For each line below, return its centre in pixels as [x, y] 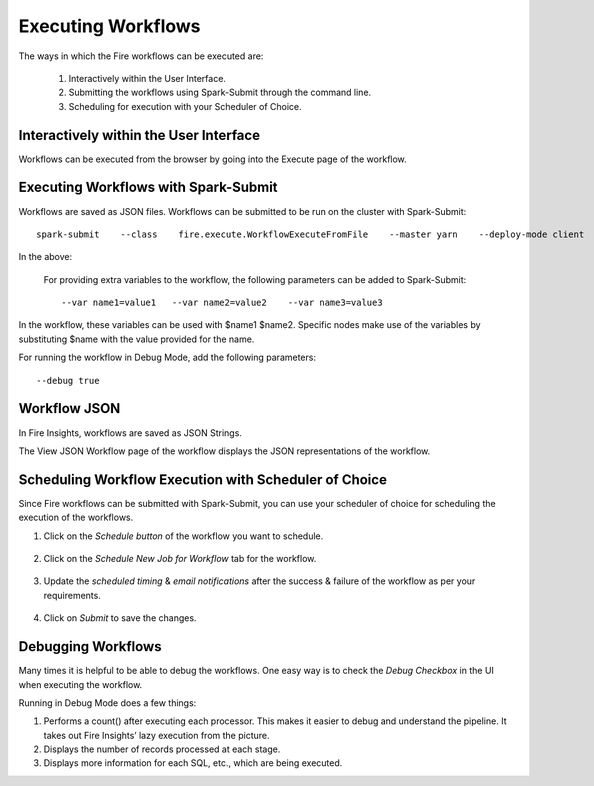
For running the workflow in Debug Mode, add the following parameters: [167, 357]
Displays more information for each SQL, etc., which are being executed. [193, 763]
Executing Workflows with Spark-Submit [148, 187]
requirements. [72, 595]
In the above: [45, 257]
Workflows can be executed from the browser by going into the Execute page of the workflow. [212, 159]
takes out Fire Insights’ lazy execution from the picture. [156, 735]
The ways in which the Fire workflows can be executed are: [141, 56]
